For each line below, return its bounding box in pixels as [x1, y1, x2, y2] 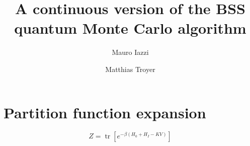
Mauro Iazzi [112, 47, 149, 57]
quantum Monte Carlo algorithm [14, 18, 246, 38]
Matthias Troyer [105, 63, 155, 74]
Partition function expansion [4, 102, 206, 122]
